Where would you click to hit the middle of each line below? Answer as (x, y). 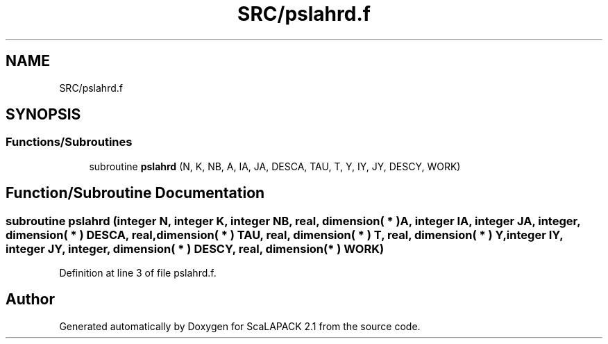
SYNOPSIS (43, 115)
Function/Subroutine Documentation (135, 193)
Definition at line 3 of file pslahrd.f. (138, 273)
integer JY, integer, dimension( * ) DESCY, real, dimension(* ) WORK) (195, 248)
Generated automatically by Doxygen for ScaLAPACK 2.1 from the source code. (240, 326)
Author (30, 300)
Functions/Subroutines (69, 142)
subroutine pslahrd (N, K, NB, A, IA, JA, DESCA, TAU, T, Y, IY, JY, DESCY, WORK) (275, 166)
